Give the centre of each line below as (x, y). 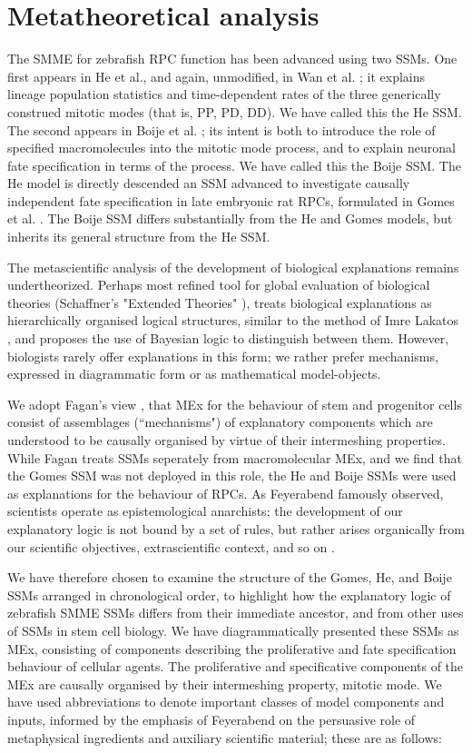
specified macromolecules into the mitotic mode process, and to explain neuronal (231, 148)
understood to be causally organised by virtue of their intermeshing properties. (226, 440)
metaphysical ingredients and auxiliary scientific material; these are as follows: (225, 737)
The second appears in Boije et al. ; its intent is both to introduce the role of (221, 129)
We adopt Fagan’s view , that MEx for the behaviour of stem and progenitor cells (235, 404)
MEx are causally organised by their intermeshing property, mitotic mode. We (225, 684)
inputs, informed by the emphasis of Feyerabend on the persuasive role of (211, 719)
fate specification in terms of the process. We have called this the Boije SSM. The (234, 165)
